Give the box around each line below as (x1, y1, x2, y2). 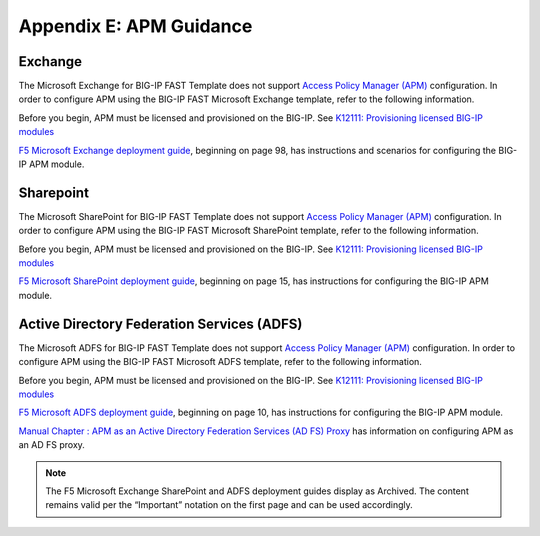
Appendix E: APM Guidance (18, 15, 253, 37)
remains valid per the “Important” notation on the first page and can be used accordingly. (45, 499, 414, 511)
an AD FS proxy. (18, 439, 85, 451)
